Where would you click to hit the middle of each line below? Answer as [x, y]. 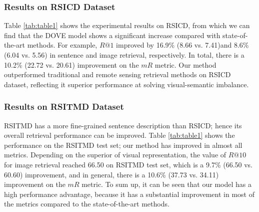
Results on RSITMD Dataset [64, 107]
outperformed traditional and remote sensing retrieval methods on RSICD [117, 74]
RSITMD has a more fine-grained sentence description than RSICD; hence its [123, 125]
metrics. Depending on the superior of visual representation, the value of [115, 155]
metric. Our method [185, 64]
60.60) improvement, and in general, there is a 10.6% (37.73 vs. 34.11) [111, 174]
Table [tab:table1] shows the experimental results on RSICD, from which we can [127, 25]
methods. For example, [62, 45]
